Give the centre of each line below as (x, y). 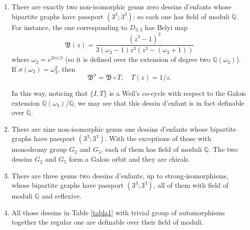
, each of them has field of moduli (151, 149)
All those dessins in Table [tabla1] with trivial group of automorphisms (118, 212)
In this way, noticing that (50, 93)
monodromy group (39, 149)
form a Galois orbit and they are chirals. (130, 159)
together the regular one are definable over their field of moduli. (107, 222)
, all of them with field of (191, 185)
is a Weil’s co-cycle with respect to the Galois (177, 93)
